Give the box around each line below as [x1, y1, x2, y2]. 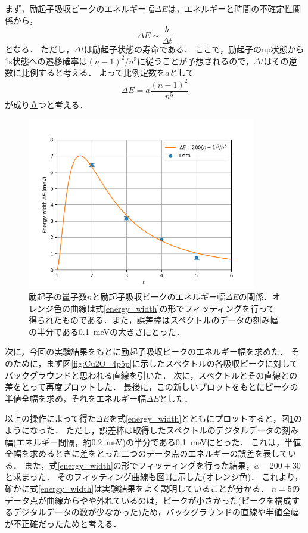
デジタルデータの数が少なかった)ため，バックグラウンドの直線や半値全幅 [13, 506, 299, 518]
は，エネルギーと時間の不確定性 [167, 2, 293, 14]
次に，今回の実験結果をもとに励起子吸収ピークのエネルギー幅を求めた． [5, 345, 288, 358]
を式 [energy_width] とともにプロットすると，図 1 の [108, 412, 302, 424]
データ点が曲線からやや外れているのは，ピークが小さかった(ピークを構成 [5, 494, 292, 506]
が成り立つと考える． [5, 98, 88, 111]
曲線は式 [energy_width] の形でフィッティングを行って [70, 302, 275, 314]
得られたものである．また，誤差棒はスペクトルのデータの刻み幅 [29, 314, 278, 326]
